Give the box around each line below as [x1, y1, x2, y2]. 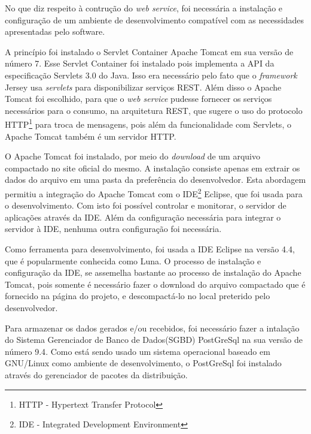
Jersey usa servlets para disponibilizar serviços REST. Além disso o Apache [5, 80, 282, 93]
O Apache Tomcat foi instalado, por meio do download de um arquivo [5, 150, 260, 162]
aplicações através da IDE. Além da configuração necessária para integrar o [5, 210, 281, 223]
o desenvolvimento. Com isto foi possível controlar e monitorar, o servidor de [5, 199, 286, 212]
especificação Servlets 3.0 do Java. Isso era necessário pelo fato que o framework [5, 68, 297, 81]
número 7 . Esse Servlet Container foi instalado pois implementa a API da [5, 57, 275, 70]
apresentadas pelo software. [5, 25, 105, 38]
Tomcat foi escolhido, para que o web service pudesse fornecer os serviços [5, 92, 272, 105]
